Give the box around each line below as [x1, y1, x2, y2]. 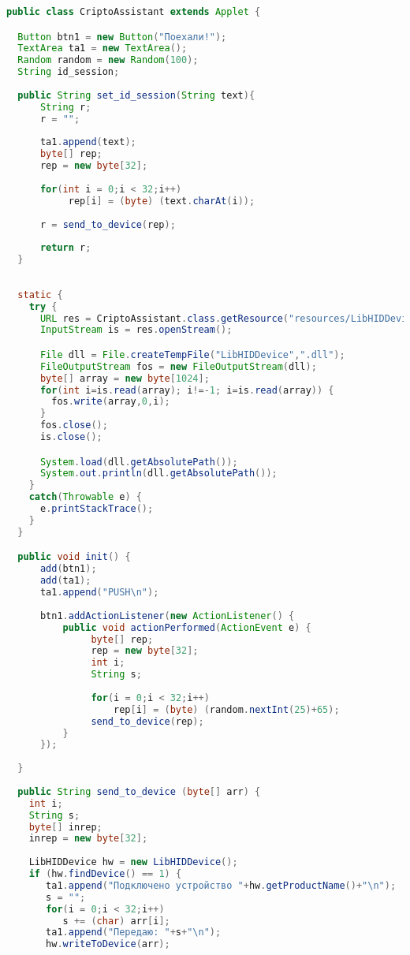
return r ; [39, 242, 91, 254]
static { [17, 289, 63, 300]
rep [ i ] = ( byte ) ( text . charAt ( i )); [68, 195, 255, 207]
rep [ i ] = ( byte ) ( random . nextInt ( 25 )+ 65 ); [114, 703, 340, 715]
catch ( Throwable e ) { [28, 491, 142, 503]
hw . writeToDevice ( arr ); [46, 938, 170, 950]
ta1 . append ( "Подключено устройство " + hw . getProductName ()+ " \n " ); [46, 879, 397, 891]
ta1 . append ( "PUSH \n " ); [39, 587, 159, 598]
